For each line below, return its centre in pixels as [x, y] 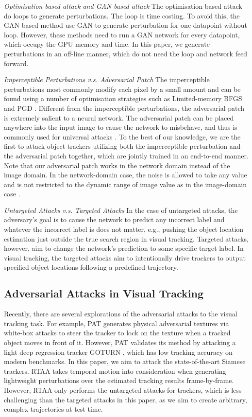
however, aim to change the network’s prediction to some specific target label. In [124, 248]
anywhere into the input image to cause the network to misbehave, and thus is [121, 127]
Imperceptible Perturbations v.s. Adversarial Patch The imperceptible [107, 79]
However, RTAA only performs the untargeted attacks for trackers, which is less [123, 390]
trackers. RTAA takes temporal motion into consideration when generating [115, 371]
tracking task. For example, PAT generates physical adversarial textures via [117, 323]
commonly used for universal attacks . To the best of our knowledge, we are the [122, 136]
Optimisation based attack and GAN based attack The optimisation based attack [123, 6]
